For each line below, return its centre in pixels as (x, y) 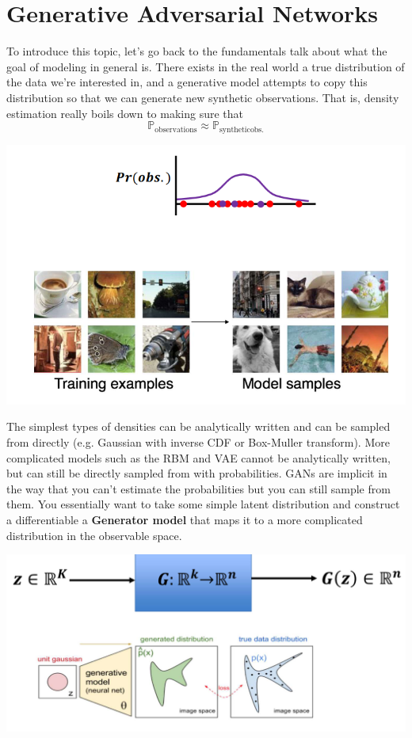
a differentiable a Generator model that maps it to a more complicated (185, 519)
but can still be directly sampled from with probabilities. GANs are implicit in (197, 473)
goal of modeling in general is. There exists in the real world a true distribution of (206, 66)
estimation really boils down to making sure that (125, 113)
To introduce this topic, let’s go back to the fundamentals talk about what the (197, 51)
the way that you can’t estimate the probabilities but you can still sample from (198, 488)
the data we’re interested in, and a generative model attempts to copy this (187, 82)
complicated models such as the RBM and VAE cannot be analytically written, (199, 457)
